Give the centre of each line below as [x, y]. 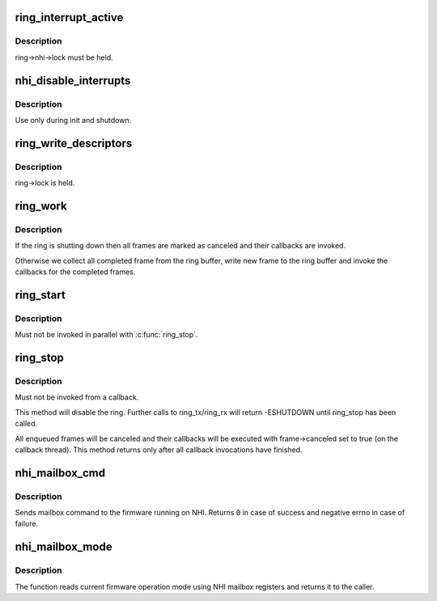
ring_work [41, 206]
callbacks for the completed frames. [75, 272]
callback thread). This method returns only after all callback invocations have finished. [159, 450]
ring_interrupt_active [69, 17]
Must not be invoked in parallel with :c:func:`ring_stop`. [106, 335]
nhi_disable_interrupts [73, 80]
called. [26, 424]
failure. [27, 524]
